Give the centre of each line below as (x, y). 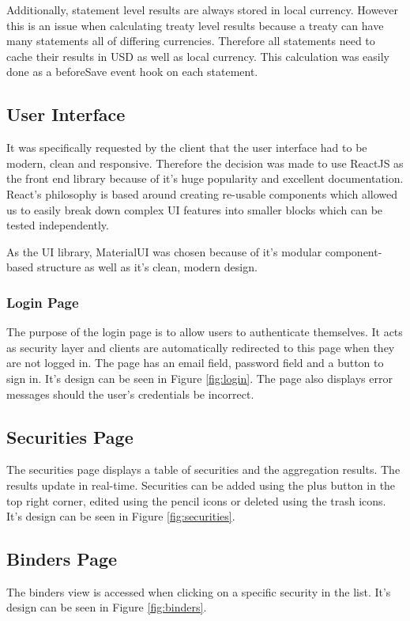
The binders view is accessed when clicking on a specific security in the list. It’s (199, 591)
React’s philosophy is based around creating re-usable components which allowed (202, 193)
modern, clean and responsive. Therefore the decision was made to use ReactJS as (205, 163)
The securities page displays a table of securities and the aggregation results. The (203, 470)
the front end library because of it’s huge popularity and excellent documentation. (205, 178)
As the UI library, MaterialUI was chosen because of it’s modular (164, 251)
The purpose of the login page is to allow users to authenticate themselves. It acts (205, 332)
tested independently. (58, 225)
